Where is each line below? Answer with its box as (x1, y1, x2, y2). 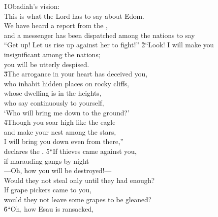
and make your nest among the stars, (4, 126, 116, 137)
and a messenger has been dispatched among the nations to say (4, 30, 195, 40)
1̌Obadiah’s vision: (4, 1, 60, 11)
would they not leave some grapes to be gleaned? (4, 194, 152, 204)
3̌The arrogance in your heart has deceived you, (4, 69, 148, 79)
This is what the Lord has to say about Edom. (4, 10, 145, 21)
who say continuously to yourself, (4, 97, 104, 108)
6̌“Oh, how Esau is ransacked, (4, 204, 94, 214)
